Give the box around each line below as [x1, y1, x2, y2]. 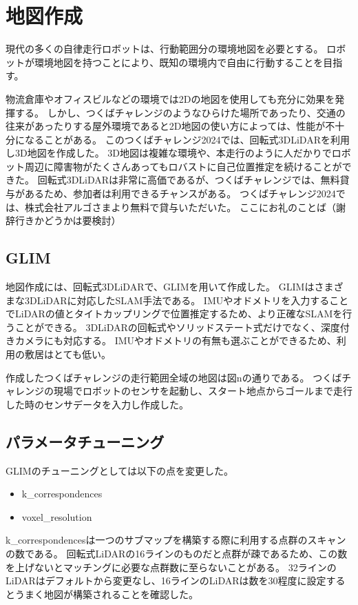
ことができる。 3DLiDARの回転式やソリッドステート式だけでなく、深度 [14, 319, 340, 334]
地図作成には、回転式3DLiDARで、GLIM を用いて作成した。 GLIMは [6, 279, 315, 294]
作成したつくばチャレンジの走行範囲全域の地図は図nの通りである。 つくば [6, 370, 342, 384]
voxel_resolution [21, 509, 92, 524]
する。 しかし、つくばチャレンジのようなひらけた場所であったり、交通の [14, 105, 346, 119]
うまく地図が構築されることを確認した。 [14, 586, 198, 601]
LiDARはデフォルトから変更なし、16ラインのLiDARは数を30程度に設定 [6, 573, 326, 588]
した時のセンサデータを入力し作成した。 [6, 397, 189, 411]
